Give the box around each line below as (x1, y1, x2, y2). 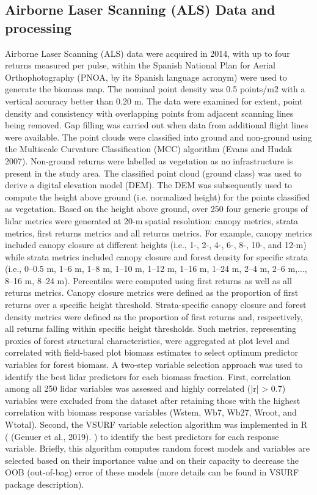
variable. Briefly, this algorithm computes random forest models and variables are (5, 442, 310, 455)
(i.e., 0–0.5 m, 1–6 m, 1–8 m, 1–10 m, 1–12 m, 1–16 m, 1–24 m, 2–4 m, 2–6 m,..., (5, 262, 307, 275)
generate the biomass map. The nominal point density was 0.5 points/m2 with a (5, 82, 305, 95)
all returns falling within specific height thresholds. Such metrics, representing (5, 322, 297, 335)
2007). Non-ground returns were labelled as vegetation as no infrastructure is (5, 154, 293, 167)
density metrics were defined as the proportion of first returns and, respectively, (5, 310, 303, 323)
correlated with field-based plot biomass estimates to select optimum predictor (5, 346, 299, 359)
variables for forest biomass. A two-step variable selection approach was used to (5, 358, 303, 371)
